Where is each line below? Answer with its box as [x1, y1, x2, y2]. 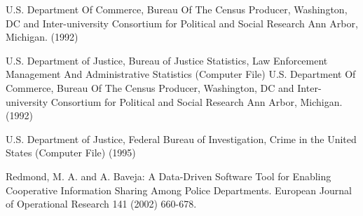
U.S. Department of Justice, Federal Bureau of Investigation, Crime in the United [6, 131, 357, 146]
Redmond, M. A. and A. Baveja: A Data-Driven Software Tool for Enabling [6, 168, 331, 183]
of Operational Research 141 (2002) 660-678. [6, 196, 197, 211]
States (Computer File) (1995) [6, 145, 136, 160]
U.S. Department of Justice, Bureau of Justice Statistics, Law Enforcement [6, 53, 328, 67]
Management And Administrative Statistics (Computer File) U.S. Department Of [6, 67, 356, 81]
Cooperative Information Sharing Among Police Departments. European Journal [6, 182, 352, 197]
